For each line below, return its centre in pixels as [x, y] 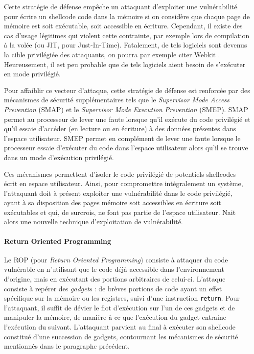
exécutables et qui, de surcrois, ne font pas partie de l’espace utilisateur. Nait [120, 212]
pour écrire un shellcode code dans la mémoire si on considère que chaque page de [127, 16]
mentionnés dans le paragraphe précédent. [67, 346]
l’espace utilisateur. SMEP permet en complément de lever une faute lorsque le [122, 138]
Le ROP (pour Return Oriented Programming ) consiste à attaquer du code [116, 259]
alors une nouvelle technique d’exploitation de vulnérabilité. [93, 222]
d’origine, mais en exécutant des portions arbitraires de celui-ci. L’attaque [115, 279]
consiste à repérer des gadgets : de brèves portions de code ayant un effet [113, 288]
